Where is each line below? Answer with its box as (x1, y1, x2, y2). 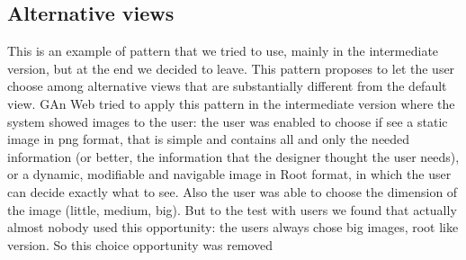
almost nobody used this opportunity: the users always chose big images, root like (7, 218, 459, 237)
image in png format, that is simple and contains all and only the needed (7, 130, 410, 148)
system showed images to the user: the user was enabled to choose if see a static (7, 112, 448, 130)
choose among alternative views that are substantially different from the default (7, 76, 447, 95)
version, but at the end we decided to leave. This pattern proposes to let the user (7, 58, 455, 77)
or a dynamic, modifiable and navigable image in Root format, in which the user (7, 165, 452, 184)
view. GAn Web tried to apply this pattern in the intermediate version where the (7, 94, 455, 112)
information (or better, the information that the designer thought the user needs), (7, 147, 460, 166)
